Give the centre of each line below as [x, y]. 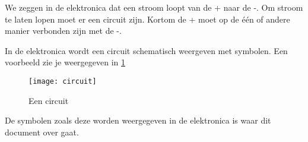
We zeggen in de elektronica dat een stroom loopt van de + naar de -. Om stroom [154, 7]
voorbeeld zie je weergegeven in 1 [65, 62]
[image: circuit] [63, 81]
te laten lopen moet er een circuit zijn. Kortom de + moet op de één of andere [147, 19]
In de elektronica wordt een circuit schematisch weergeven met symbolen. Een [146, 50]
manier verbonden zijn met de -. [63, 31]
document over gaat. [42, 132]
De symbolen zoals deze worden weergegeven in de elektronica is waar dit [138, 120]
